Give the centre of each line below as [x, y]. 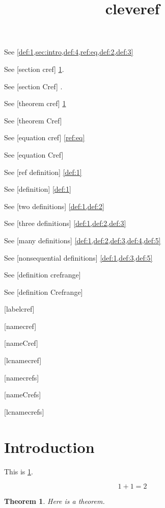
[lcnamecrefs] [24, 411]
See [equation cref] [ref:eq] [45, 137]
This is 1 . [19, 471]
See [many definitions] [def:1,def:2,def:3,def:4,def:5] [82, 240]
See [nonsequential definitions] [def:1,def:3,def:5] [78, 257]
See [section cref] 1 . [34, 69]
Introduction [49, 447]
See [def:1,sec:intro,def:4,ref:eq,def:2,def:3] [69, 52]
